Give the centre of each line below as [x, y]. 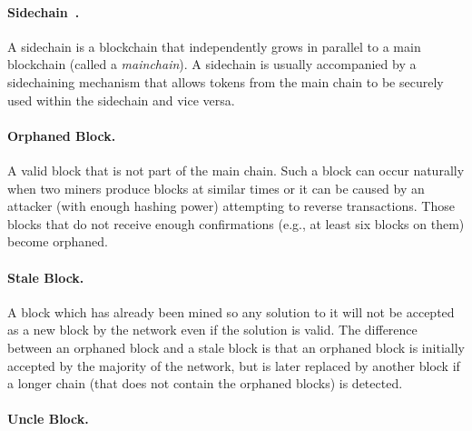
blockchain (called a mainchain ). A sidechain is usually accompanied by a [212, 64]
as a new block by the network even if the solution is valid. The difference [212, 330]
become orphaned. [58, 241]
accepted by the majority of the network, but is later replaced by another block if [234, 365]
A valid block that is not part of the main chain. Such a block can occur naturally [236, 170]
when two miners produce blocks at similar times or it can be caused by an [216, 188]
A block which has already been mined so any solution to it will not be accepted [231, 311]
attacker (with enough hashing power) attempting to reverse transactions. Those [231, 206]
